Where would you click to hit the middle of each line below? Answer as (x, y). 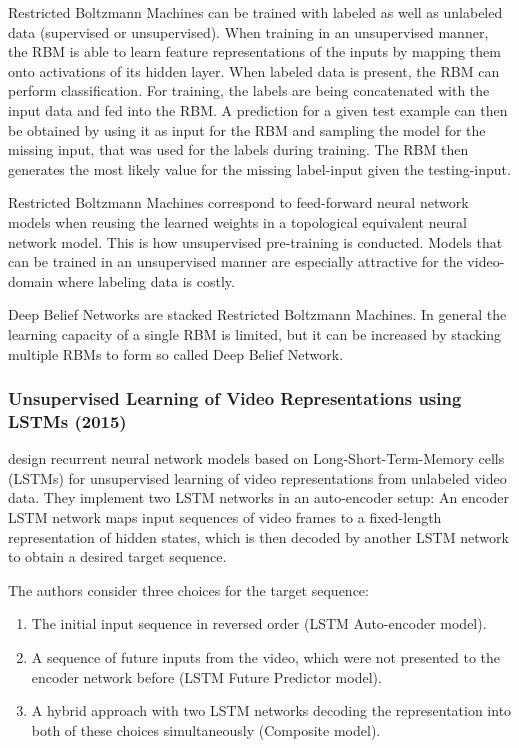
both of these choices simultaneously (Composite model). (206, 729)
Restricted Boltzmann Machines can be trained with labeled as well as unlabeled (255, 12)
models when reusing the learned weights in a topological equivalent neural (237, 221)
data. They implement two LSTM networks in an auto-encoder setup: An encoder (258, 497)
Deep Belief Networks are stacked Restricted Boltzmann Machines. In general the (257, 314)
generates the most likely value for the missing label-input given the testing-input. (259, 168)
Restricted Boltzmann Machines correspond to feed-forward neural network (238, 202)
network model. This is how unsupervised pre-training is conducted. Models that (255, 241)
